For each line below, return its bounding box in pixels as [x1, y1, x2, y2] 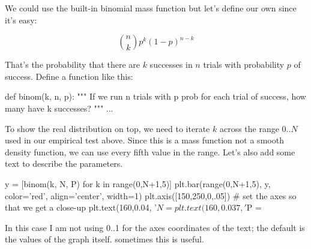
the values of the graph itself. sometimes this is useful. [5, 233, 204, 245]
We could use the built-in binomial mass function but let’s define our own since [5, 2, 297, 14]
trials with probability [203, 58, 285, 71]
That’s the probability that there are [5, 58, 140, 71]
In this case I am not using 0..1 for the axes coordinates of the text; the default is [5, 221, 305, 233]
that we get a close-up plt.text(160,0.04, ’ [5, 201, 157, 214]
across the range [219, 122, 279, 134]
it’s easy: [5, 13, 37, 26]
